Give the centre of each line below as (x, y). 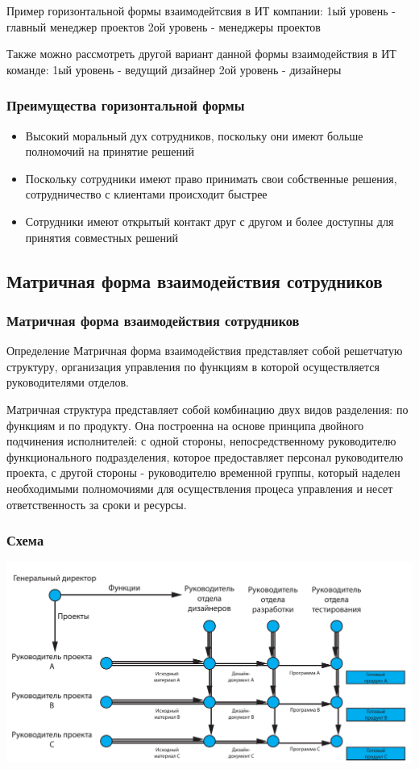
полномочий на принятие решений (110, 151)
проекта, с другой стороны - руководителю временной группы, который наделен (203, 472)
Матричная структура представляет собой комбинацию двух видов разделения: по (207, 409)
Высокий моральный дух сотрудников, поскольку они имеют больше (194, 135)
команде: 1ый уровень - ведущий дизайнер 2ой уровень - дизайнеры (174, 69)
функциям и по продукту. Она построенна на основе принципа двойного (185, 425)
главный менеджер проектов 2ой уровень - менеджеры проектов (164, 26)
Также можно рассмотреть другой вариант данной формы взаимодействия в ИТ (201, 54)
